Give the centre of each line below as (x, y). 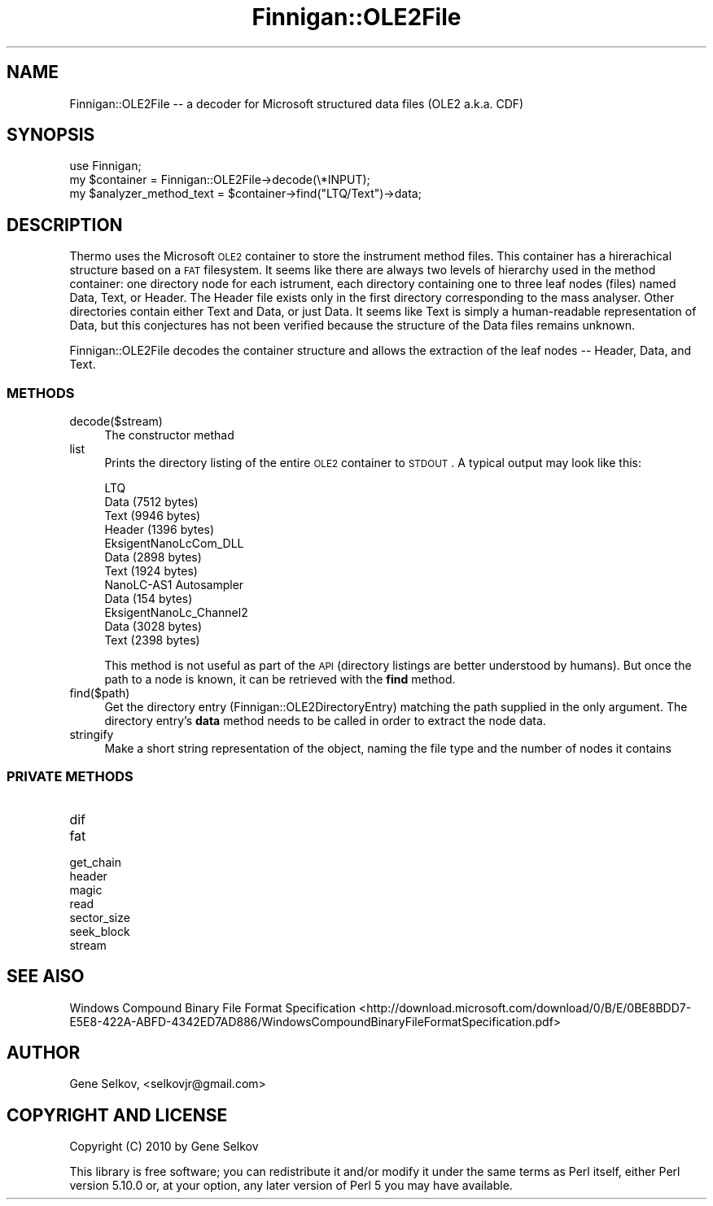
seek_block (100, 931)
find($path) (100, 693)
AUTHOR (44, 1053)
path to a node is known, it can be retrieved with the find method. (280, 679)
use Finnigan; (105, 166)
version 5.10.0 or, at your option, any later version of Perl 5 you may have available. (291, 1186)
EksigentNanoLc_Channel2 (176, 613)
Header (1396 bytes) (160, 530)
